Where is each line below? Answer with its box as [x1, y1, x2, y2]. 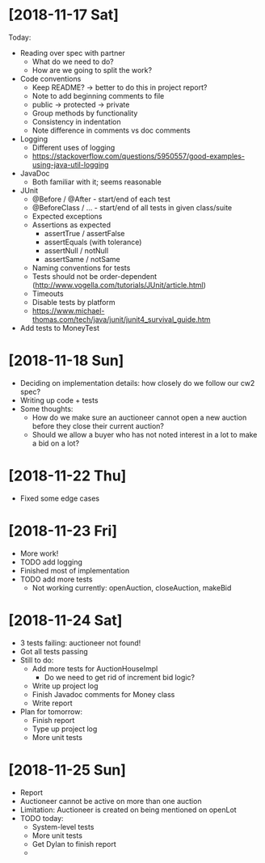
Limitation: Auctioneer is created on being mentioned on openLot [19, 805, 237, 814]
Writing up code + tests [19, 395, 99, 405]
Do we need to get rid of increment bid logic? [44, 672, 196, 682]
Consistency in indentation [32, 116, 121, 126]
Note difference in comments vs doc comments [32, 125, 191, 135]
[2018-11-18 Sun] [8, 352, 124, 370]
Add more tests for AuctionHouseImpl [32, 663, 158, 673]
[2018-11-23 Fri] [8, 522, 118, 539]
